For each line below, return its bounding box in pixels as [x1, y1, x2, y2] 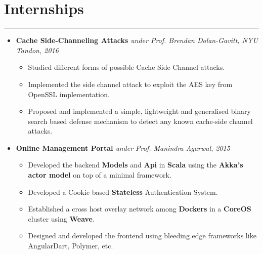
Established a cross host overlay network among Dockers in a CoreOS [28, 203, 251, 214]
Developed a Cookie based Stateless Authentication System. [28, 186, 218, 197]
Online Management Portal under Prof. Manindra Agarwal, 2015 [16, 142, 230, 153]
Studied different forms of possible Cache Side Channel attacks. [28, 62, 225, 72]
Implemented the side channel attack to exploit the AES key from [28, 78, 233, 89]
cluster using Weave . [28, 213, 95, 224]
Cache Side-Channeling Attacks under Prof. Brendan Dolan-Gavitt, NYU [16, 35, 258, 46]
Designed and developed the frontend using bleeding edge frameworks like [28, 230, 256, 241]
